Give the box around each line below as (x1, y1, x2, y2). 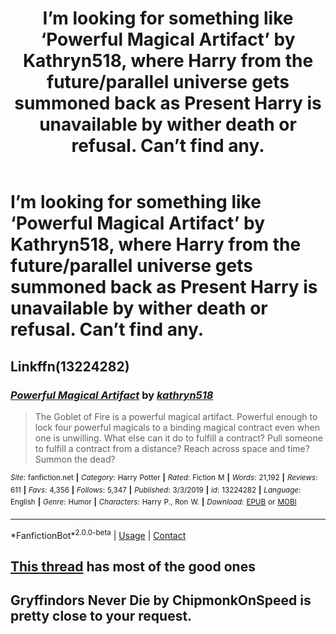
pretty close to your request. (10, 608, 193, 625)
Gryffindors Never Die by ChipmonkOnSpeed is (10, 592, 312, 609)
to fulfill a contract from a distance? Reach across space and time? (34, 442, 310, 454)
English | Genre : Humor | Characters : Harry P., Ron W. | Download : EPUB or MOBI (10, 497, 297, 507)
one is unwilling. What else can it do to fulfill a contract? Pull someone (34, 432, 323, 444)
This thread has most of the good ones (10, 558, 256, 575)
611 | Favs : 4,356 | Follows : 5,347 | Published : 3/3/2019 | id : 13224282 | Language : (10, 485, 302, 495)
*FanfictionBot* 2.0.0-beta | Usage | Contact (10, 527, 187, 541)
